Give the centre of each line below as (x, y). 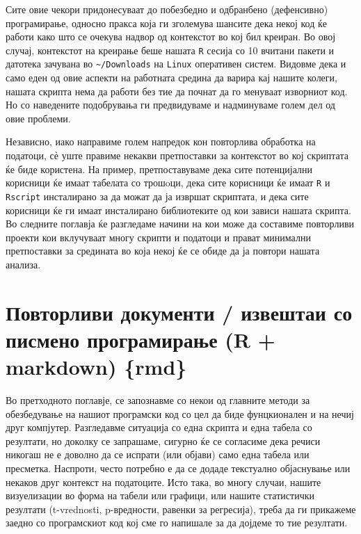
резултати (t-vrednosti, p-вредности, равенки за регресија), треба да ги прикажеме (181, 509)
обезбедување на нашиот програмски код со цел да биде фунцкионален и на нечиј (180, 413)
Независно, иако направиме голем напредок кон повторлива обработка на (161, 141)
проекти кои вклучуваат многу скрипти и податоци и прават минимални (158, 237)
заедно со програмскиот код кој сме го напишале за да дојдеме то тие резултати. (177, 523)
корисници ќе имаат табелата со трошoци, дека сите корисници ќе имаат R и (168, 183)
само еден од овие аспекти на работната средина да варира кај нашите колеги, (171, 78)
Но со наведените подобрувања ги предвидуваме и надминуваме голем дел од (170, 105)
